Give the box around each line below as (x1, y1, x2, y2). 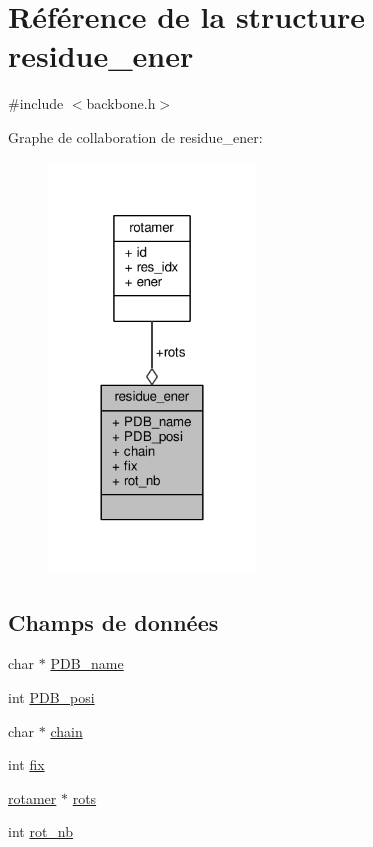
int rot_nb (8, 821, 74, 842)
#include (8, 93, 64, 114)
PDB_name (50, 653, 124, 674)
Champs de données (8, 606, 219, 637)
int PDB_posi (8, 687, 95, 708)
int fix (8, 754, 45, 775)
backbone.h (86, 93, 156, 114)
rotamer (8, 787, 57, 808)
